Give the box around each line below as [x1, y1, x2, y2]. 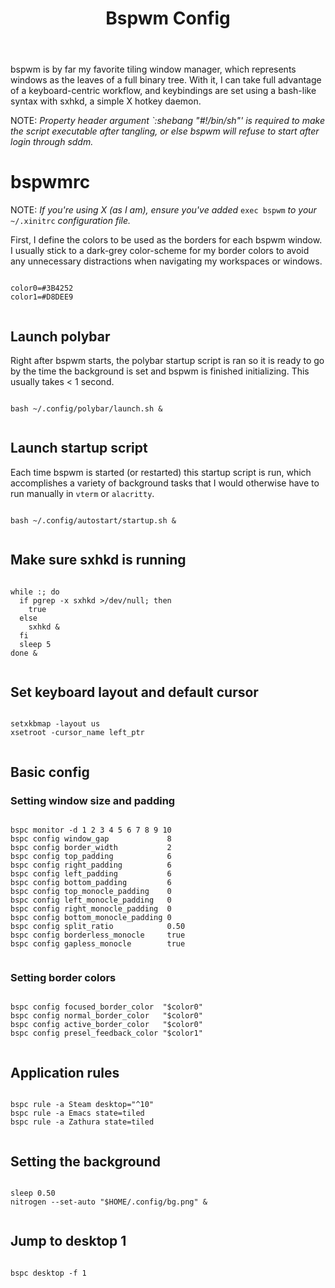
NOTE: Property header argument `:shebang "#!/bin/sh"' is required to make [10, 115, 325, 127]
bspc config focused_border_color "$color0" [10, 1002, 203, 1012]
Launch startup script [10, 440, 148, 457]
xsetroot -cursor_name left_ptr [10, 728, 145, 738]
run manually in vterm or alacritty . [10, 487, 155, 499]
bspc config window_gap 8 [10, 834, 172, 844]
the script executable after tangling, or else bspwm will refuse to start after [10, 125, 320, 137]
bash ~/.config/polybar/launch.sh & [10, 403, 163, 414]
